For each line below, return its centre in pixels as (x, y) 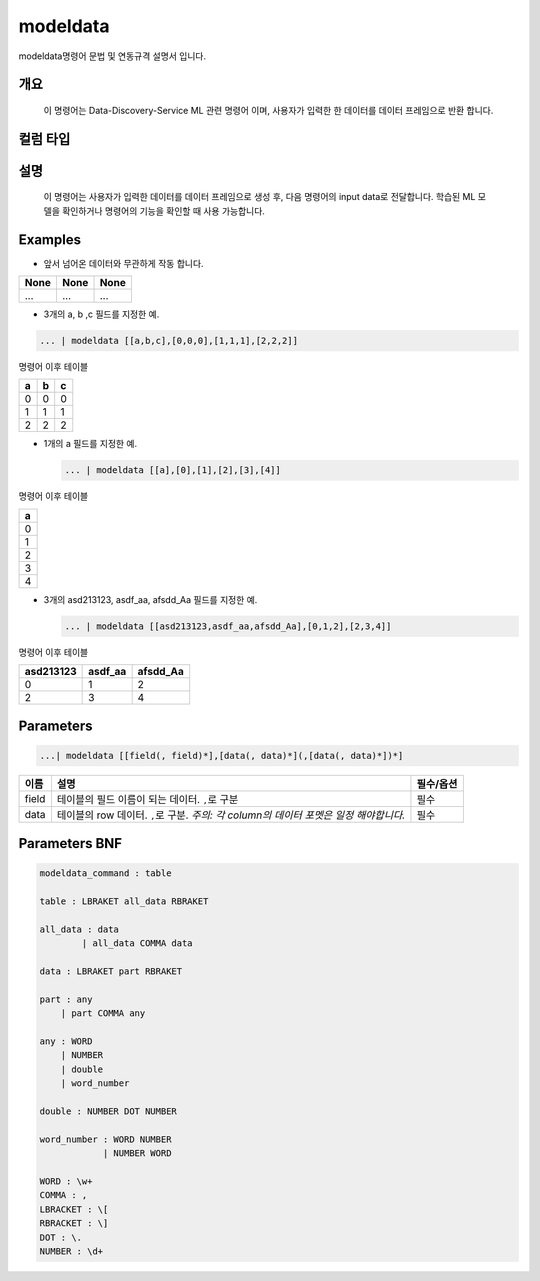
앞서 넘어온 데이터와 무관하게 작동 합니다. (123, 263)
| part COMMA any (103, 1013)
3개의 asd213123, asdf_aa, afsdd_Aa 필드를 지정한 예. (150, 599)
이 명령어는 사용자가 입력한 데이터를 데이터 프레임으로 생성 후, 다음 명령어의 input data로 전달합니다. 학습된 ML (259, 197)
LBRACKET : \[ (74, 1209)
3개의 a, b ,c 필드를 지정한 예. (101, 314)
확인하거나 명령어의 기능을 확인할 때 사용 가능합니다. (163, 211)
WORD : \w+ (66, 1181)
